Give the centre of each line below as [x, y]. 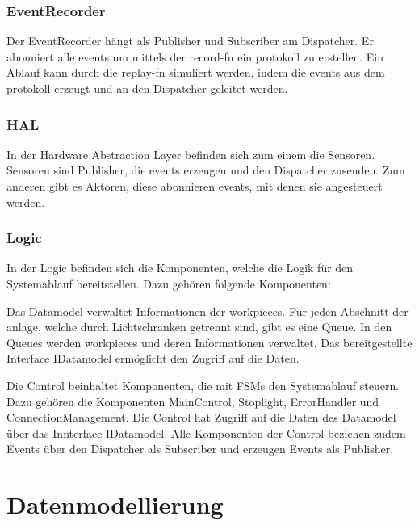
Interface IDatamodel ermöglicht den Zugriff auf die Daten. [153, 358]
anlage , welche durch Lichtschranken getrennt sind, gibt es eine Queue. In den [199, 327]
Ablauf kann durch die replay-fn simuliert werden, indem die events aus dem [196, 72]
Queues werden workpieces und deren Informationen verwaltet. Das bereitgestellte [209, 342]
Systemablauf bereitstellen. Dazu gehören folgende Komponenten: [169, 283]
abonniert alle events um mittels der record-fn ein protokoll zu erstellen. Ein [195, 56]
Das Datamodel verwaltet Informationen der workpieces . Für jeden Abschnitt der [207, 311]
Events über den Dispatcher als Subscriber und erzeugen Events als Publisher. [200, 449]
